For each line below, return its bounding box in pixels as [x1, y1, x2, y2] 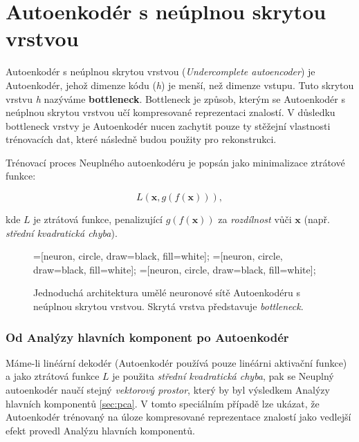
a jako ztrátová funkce [6, 369, 100, 383]
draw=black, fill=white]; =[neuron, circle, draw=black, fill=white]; [33, 262, 316, 276]
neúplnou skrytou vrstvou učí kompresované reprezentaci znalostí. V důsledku [6, 105, 335, 119]
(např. [304, 212, 330, 227]
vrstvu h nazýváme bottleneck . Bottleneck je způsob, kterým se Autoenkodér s [6, 91, 345, 106]
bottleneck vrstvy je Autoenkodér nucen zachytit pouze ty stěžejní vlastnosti [6, 118, 331, 133]
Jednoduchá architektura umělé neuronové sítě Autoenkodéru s [33, 285, 300, 300]
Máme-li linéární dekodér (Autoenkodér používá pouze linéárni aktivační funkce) [6, 355, 347, 369]
